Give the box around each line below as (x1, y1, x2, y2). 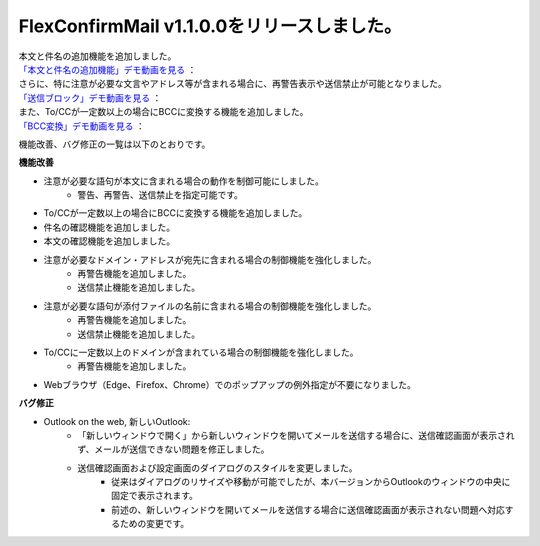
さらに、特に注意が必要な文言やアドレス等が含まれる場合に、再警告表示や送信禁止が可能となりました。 (18, 78, 447, 90)
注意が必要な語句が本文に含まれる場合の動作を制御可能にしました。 (43, 175, 324, 187)
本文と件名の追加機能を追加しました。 (18, 50, 177, 62)
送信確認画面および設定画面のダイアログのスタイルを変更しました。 (77, 461, 358, 474)
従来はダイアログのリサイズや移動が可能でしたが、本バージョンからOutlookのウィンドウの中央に (111, 476, 511, 488)
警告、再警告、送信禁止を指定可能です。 (77, 189, 244, 201)
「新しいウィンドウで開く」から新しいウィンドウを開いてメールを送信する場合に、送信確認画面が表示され (77, 429, 515, 441)
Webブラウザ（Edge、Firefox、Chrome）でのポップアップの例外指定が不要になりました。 (43, 378, 417, 390)
